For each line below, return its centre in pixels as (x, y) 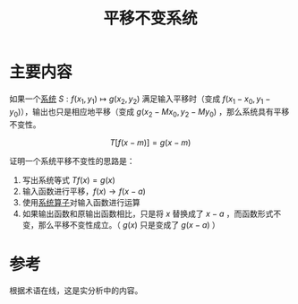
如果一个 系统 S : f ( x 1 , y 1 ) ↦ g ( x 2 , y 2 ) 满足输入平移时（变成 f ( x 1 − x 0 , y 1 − (140, 100)
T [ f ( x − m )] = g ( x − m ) (150, 142)
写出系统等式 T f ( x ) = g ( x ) (68, 179)
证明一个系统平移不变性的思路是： (72, 161)
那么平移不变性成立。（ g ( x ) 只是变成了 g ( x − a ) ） (129, 224)
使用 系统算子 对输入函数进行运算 (81, 202)
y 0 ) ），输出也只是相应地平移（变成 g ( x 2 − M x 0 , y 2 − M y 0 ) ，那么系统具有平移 (149, 113)
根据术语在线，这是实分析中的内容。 (76, 291)
